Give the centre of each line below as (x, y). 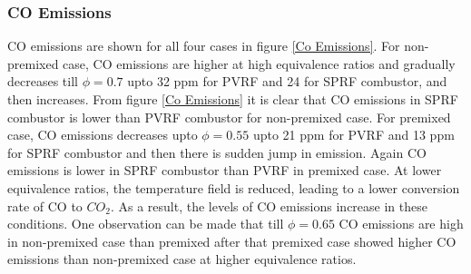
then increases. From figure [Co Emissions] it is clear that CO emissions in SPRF (233, 99)
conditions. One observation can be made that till (146, 224)
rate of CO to (45, 205)
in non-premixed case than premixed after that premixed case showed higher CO (232, 241)
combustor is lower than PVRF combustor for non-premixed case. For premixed (229, 117)
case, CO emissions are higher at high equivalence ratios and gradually (259, 63)
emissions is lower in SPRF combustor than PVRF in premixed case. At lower (225, 170)
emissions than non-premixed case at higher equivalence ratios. (182, 259)
